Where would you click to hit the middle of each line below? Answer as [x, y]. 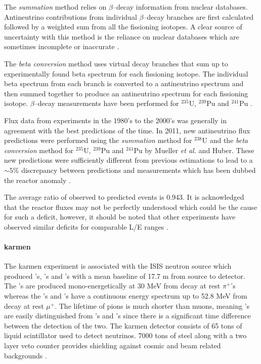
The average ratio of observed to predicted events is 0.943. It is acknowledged [124, 197]
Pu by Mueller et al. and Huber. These [194, 150]
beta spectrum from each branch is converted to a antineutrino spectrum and [124, 83]
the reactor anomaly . [37, 180]
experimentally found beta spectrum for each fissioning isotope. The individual [126, 73]
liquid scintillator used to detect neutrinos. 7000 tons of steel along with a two [125, 335]
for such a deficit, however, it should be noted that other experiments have [120, 217]
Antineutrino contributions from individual [71, 16]
